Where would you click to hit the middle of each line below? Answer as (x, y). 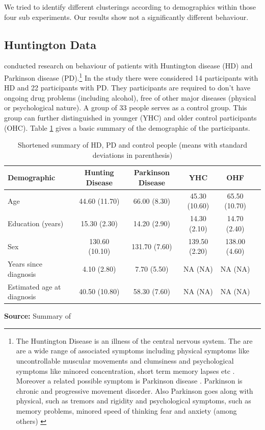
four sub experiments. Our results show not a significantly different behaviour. (126, 17)
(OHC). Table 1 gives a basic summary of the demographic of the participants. (127, 127)
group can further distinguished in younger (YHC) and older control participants (130, 118)
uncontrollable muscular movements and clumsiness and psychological (125, 361)
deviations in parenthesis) (132, 154)
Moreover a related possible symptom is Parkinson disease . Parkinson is (129, 381)
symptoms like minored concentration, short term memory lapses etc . (125, 371)
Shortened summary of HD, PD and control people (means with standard (132, 145)
